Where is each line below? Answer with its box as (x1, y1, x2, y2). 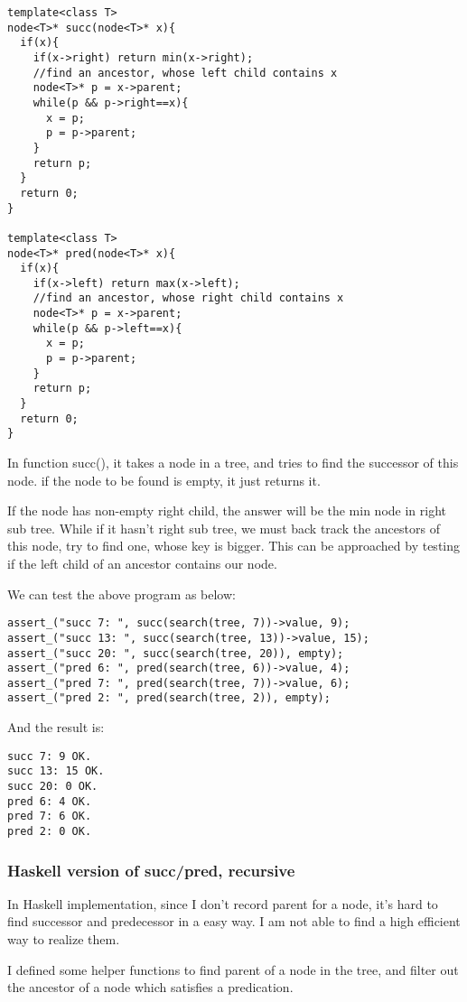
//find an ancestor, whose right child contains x (33, 292, 344, 305)
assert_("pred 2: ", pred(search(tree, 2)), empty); (7, 691, 331, 705)
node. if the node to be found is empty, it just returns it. (7, 470, 321, 489)
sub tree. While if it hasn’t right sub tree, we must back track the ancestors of (7, 518, 440, 537)
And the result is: (7, 718, 105, 737)
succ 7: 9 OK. (7, 749, 92, 763)
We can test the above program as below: (7, 584, 236, 603)
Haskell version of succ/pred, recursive (7, 858, 295, 881)
